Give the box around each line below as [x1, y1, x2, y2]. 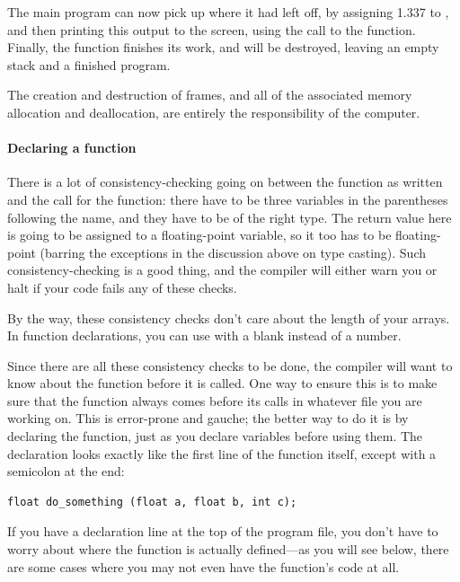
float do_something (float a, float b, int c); [7, 495, 297, 508]
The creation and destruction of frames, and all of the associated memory [7, 85, 412, 104]
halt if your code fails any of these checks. [7, 278, 237, 296]
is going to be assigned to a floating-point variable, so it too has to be [7, 225, 392, 244]
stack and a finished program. [7, 55, 171, 74]
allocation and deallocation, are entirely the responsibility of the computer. [7, 102, 420, 121]
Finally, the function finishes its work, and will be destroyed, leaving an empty [7, 38, 439, 57]
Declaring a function [7, 138, 137, 157]
